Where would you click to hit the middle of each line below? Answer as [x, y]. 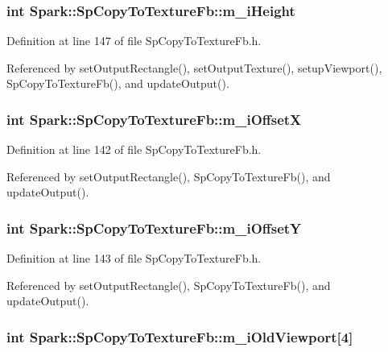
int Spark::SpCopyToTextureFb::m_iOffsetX [154, 119]
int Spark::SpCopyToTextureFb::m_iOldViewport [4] [180, 336]
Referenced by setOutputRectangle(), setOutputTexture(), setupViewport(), [194, 67]
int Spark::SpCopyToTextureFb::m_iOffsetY [154, 228]
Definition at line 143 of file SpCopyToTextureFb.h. [134, 258]
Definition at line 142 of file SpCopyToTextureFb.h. [134, 149]
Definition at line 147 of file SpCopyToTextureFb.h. [134, 41]
